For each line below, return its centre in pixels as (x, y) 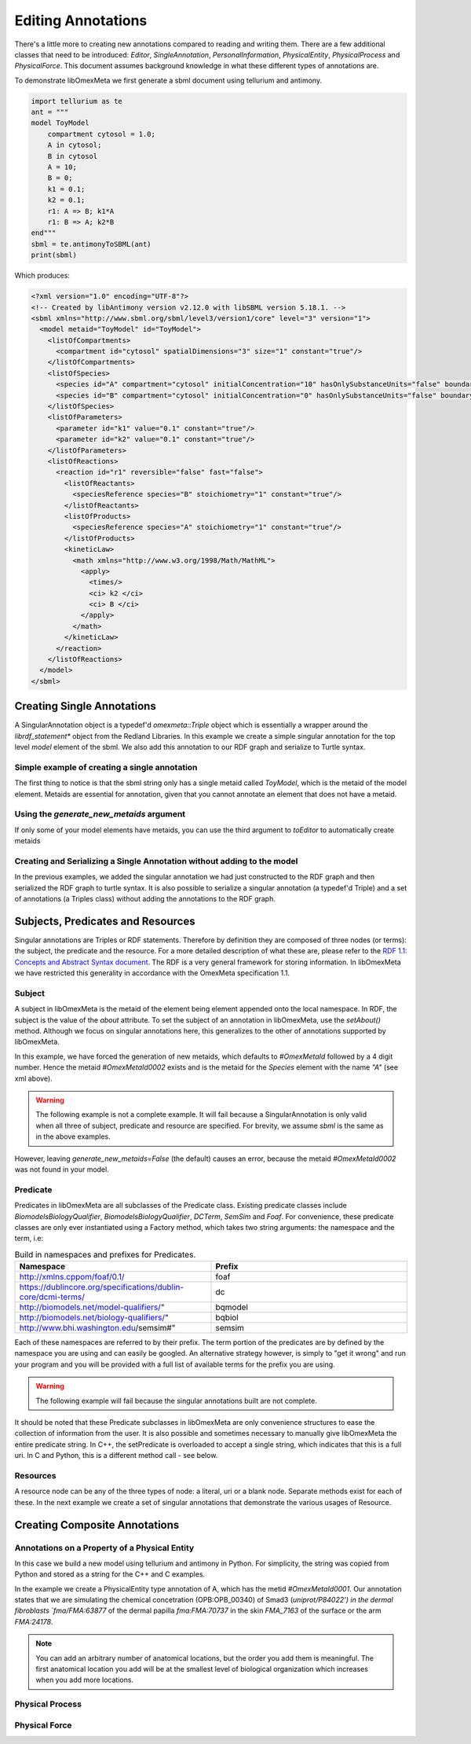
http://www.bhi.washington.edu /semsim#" (97, 1328)
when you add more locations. (84, 1680)
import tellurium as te (77, 101)
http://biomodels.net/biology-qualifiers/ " (94, 1318)
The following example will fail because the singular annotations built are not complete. (176, 1401)
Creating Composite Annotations (97, 1525)
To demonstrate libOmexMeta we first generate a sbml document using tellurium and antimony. (168, 80)
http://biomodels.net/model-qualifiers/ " (92, 1307)
